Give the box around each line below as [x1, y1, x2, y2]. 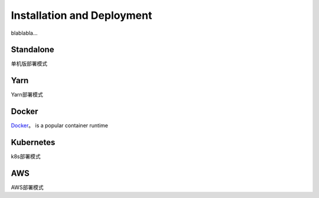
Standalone [11, 45, 54, 55]
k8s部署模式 [11, 153, 41, 160]
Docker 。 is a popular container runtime [11, 122, 109, 129]
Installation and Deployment [11, 9, 152, 22]
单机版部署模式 [11, 60, 47, 67]
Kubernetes [11, 137, 56, 147]
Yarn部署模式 [11, 91, 44, 98]
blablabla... [11, 29, 38, 37]
